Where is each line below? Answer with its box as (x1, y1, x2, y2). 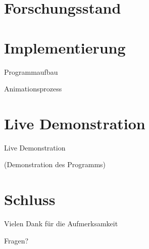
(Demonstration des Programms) (4, 159, 106, 170)
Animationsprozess (4, 83, 62, 94)
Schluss (4, 189, 56, 210)
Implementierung (4, 37, 126, 58)
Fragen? (4, 235, 29, 245)
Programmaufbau (4, 66, 58, 77)
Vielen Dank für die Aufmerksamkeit (4, 218, 118, 229)
